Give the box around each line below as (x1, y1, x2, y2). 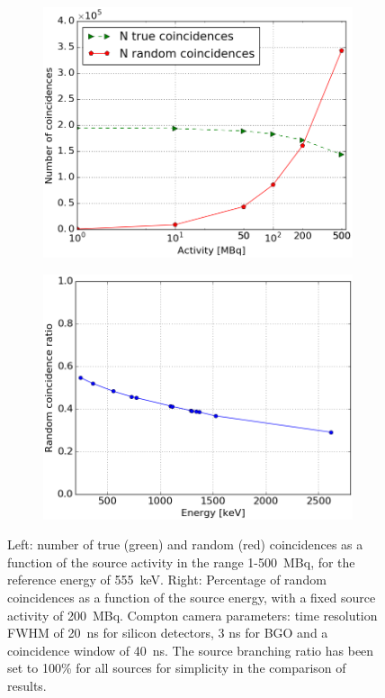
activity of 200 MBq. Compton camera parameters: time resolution (7, 605, 378, 624)
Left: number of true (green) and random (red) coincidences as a (7, 535, 363, 554)
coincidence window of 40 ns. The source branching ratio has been (7, 640, 374, 659)
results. (7, 675, 47, 694)
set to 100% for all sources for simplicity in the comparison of (7, 658, 346, 677)
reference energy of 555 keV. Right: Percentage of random (7, 570, 327, 589)
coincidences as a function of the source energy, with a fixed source (7, 587, 376, 606)
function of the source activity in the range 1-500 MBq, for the (7, 552, 355, 571)
